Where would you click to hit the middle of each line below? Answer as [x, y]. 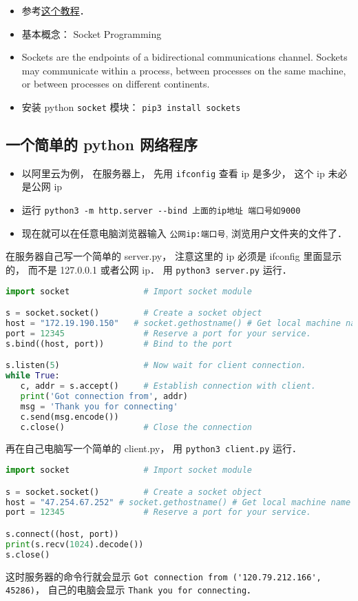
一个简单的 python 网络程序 [102, 144]
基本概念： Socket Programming [92, 33]
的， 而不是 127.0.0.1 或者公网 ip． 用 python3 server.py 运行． [149, 269]
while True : [33, 376]
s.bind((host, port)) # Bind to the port [119, 344]
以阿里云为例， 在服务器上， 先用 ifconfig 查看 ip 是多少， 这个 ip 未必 [185, 173]
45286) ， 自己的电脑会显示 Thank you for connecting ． [131, 590]
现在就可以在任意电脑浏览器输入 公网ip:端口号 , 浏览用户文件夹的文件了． [184, 233]
